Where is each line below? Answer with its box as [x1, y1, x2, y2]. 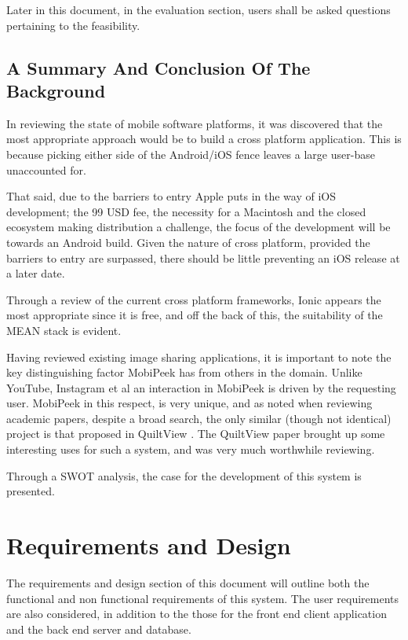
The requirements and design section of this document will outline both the [6, 574, 370, 590]
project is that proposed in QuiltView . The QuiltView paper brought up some [6, 425, 385, 442]
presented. [6, 483, 55, 499]
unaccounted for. [6, 161, 86, 178]
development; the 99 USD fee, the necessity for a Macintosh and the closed [6, 203, 366, 219]
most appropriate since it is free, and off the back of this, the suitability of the [6, 307, 383, 323]
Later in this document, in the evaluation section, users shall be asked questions [6, 2, 391, 17]
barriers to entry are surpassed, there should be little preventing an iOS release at [6, 249, 400, 266]
